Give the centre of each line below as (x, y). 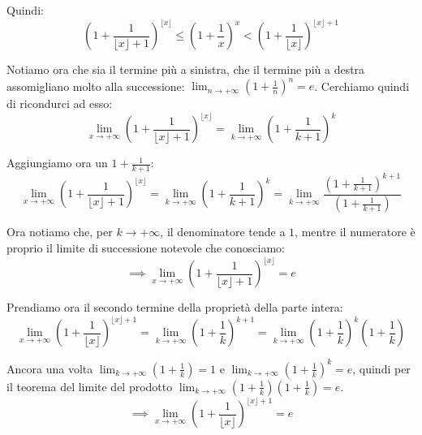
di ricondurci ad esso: (60, 103)
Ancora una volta (50, 368)
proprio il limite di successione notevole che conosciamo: (146, 248)
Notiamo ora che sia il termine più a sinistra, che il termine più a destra (186, 69)
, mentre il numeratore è (355, 232)
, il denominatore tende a (223, 232)
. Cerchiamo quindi (362, 86)
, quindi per (381, 368)
